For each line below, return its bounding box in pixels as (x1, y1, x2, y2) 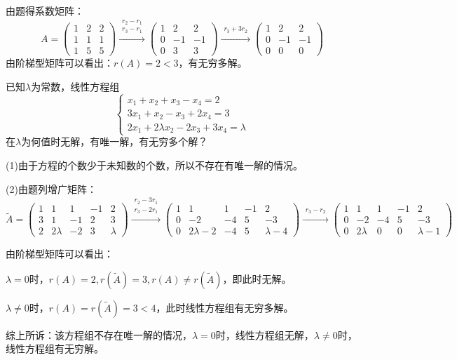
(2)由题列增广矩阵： (6, 181, 97, 196)
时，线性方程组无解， (215, 327, 314, 342)
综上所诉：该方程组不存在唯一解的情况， (6, 327, 192, 342)
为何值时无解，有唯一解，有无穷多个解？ (21, 134, 208, 149)
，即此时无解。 (222, 271, 292, 286)
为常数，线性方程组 (31, 79, 120, 93)
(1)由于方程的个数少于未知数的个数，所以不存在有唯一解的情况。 (6, 157, 303, 172)
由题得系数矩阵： (6, 4, 84, 18)
